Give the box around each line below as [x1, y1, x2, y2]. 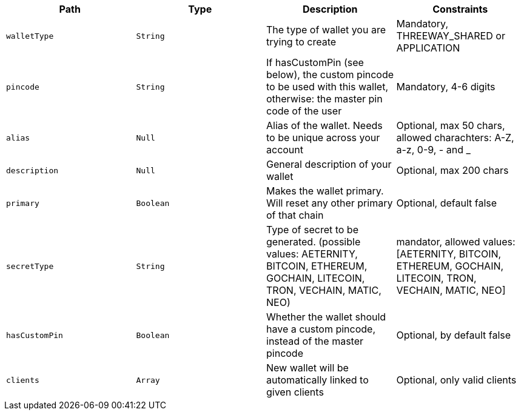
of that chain [266, 209, 324, 221]
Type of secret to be [266, 224, 358, 236]
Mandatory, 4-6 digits [396, 81, 496, 93]
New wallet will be [266, 362, 349, 374]
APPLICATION [396, 42, 460, 54]
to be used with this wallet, [266, 81, 389, 93]
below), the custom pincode [266, 68, 394, 81]
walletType [6, 31, 54, 41]
